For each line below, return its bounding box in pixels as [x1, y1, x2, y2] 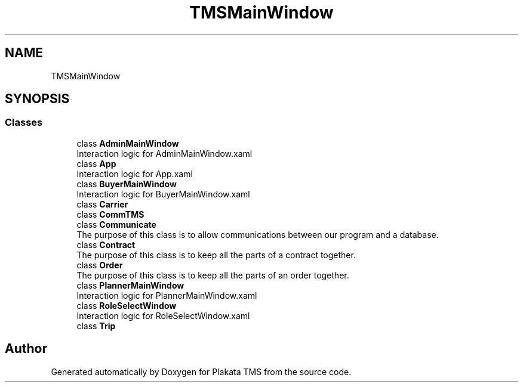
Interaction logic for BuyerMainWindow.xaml [76, 188, 250, 199]
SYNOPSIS [5, 91, 70, 107]
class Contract [76, 239, 136, 250]
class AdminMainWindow [76, 138, 179, 148]
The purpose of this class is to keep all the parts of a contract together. [76, 249, 356, 260]
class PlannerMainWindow [76, 280, 184, 290]
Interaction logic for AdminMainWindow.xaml [76, 148, 253, 159]
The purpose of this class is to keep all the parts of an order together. [76, 270, 349, 280]
